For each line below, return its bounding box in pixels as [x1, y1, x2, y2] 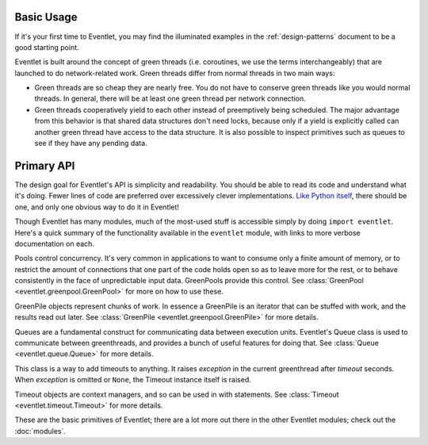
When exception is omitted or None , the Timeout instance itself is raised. [14, 375, 251, 385]
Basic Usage [14, 10, 78, 24]
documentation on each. [14, 239, 95, 248]
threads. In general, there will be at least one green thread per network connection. [34, 94, 306, 103]
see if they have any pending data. [34, 139, 147, 148]
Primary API [14, 159, 75, 172]
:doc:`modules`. [14, 426, 67, 435]
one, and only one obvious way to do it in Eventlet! [14, 202, 180, 212]
